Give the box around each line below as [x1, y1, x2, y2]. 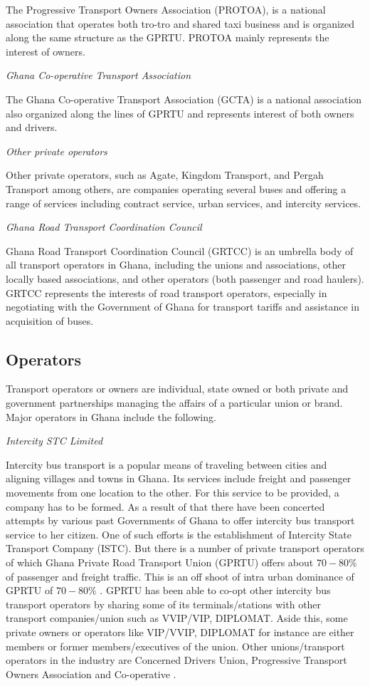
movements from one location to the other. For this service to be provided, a [6, 485, 339, 500]
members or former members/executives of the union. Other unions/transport [6, 638, 345, 653]
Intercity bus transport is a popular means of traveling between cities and [6, 457, 327, 472]
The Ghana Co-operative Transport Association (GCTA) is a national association [6, 91, 362, 106]
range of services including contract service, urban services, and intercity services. [6, 195, 361, 210]
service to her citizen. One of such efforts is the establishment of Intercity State [6, 526, 351, 541]
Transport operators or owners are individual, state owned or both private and [6, 381, 349, 396]
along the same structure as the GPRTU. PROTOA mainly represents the [6, 30, 329, 45]
